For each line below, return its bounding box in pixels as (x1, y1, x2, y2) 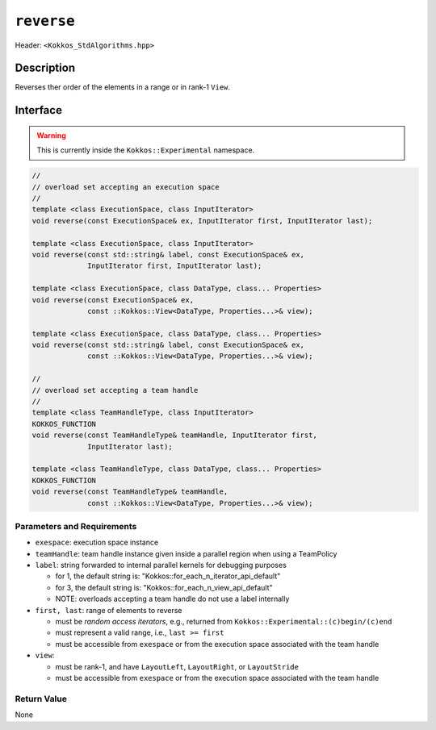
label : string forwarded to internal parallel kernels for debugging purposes (35, 561, 287, 570)
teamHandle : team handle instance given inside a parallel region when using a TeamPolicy (35, 549, 337, 558)
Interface (15, 103, 62, 117)
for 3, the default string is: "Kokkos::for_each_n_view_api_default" (55, 582, 273, 592)
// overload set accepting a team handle (31, 386, 199, 394)
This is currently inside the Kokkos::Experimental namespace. (36, 145, 255, 155)
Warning (36, 130, 66, 140)
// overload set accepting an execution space (31, 182, 220, 191)
